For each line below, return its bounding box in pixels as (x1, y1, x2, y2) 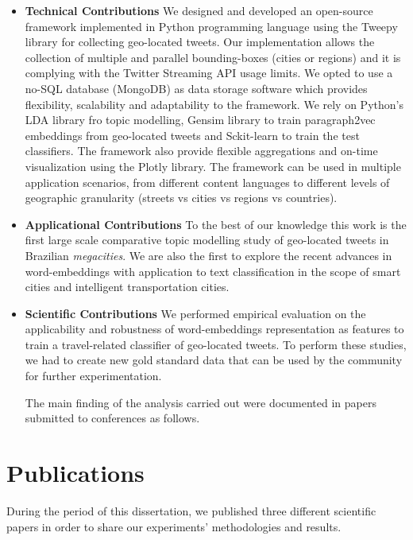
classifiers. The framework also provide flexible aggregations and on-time (25, 142, 378, 159)
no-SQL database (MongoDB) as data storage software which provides (25, 80, 368, 96)
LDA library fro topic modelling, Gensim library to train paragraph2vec (25, 111, 376, 128)
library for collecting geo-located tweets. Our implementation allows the (25, 33, 375, 50)
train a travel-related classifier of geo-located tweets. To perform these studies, (25, 336, 407, 352)
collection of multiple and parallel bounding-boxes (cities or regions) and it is (25, 49, 401, 65)
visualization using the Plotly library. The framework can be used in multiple (25, 157, 401, 174)
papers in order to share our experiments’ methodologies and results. (6, 518, 342, 534)
